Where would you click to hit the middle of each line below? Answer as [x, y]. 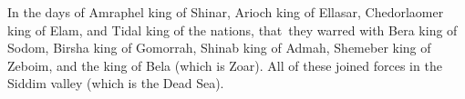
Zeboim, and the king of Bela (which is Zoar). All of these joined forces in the [225, 65]
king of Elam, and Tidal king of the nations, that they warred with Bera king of [232, 30]
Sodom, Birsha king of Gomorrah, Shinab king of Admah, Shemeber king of [219, 48]
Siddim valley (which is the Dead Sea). [116, 83]
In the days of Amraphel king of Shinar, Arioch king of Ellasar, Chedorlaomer [226, 12]
